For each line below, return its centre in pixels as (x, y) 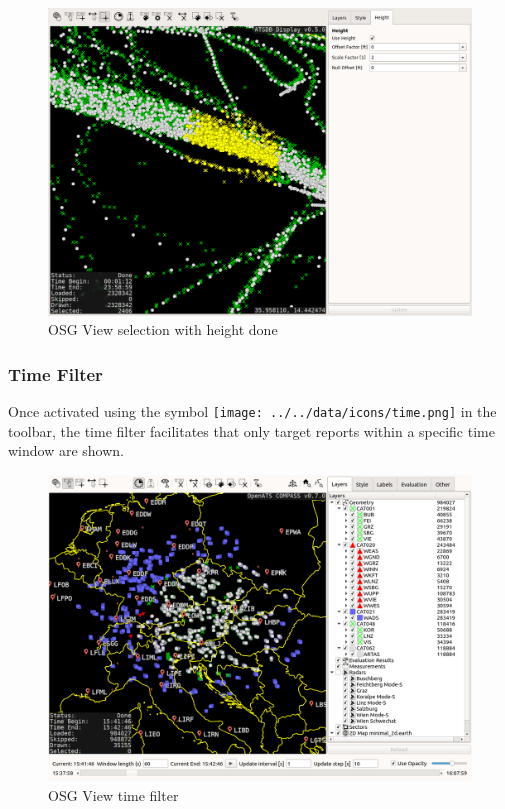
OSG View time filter (113, 794)
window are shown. (66, 450)
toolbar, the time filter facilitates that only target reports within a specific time (251, 430)
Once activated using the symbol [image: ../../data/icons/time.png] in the (252, 411)
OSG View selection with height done (163, 329)
